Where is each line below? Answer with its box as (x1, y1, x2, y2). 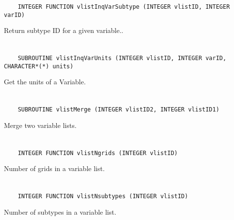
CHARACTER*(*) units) (4, 63, 74, 70)
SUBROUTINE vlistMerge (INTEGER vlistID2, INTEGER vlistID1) (17, 106, 219, 113)
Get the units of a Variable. (4, 77, 86, 87)
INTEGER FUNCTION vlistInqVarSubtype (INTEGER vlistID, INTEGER (17, 3, 230, 10)
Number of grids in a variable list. (4, 163, 105, 173)
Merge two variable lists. (4, 120, 77, 130)
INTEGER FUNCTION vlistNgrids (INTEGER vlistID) (17, 149, 178, 157)
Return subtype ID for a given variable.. (4, 25, 123, 35)
